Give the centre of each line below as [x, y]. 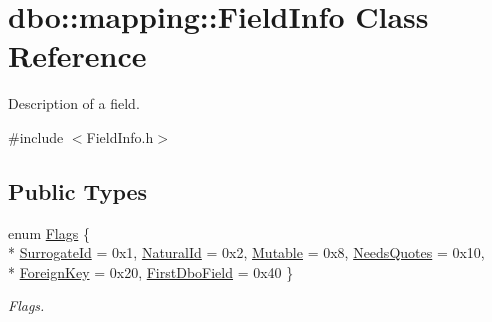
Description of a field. [74, 103]
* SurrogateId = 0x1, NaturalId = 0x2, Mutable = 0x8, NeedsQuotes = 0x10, [246, 252]
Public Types [78, 190]
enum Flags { [49, 232]
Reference [77, 55]
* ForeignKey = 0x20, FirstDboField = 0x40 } [151, 271]
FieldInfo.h [120, 136]
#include [36, 136]
